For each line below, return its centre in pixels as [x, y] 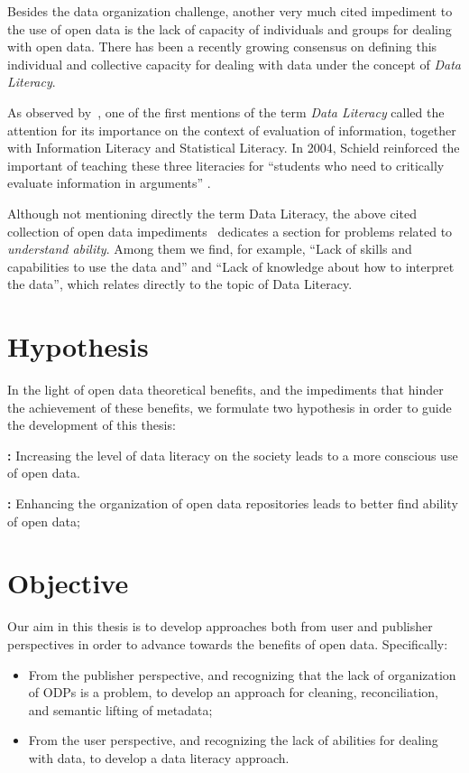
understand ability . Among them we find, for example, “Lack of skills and [210, 249]
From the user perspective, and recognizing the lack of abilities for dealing [233, 740]
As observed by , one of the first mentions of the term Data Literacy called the [226, 112]
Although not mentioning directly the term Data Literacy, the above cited [212, 213]
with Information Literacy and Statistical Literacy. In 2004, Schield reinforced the [234, 148]
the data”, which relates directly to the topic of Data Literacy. [180, 284]
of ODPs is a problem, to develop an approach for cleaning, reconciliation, [233, 692]
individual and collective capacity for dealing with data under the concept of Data [234, 64]
